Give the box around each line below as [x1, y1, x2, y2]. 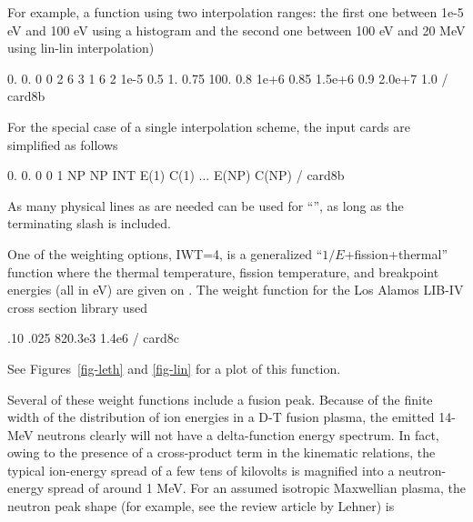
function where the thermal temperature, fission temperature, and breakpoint [7, 262, 439, 281]
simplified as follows [7, 135, 118, 154]
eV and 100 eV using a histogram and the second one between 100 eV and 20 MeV [7, 20, 466, 39]
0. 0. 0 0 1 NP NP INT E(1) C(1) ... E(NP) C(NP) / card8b [7, 166, 345, 185]
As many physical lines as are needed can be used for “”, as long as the [7, 196, 404, 215]
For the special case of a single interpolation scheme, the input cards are [7, 116, 410, 136]
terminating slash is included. [7, 214, 171, 233]
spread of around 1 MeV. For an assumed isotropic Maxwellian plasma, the [47, 478, 467, 497]
